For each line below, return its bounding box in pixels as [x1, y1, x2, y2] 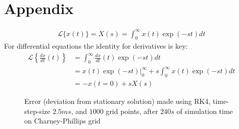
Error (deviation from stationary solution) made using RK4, [24, 96, 211, 106]
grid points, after [106, 105, 158, 116]
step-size [24, 105, 51, 116]
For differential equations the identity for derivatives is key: [4, 41, 188, 51]
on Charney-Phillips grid [24, 115, 101, 126]
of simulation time [176, 105, 233, 116]
